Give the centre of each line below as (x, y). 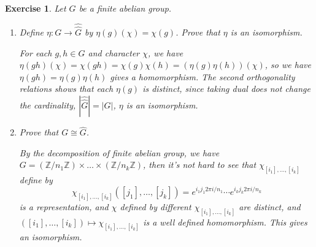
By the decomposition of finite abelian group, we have (119, 152)
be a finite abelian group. (125, 8)
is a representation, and (64, 206)
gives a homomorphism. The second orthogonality (202, 76)
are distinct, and (270, 206)
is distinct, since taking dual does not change (226, 89)
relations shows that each (66, 89)
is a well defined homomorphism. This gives (225, 222)
